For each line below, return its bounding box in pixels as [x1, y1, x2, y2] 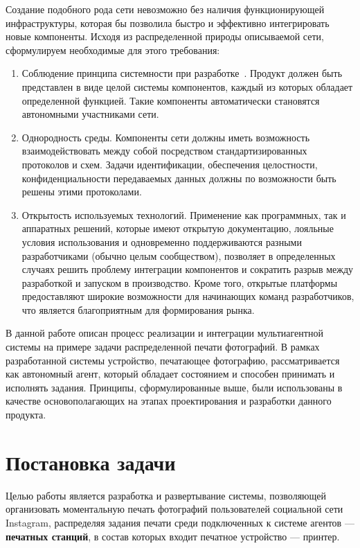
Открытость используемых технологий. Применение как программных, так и [21, 207, 346, 222]
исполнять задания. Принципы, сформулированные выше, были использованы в [6, 380, 343, 394]
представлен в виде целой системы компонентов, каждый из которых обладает [21, 79, 353, 94]
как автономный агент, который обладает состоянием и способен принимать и [6, 366, 335, 381]
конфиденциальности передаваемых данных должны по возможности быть [21, 170, 336, 185]
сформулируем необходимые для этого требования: [6, 42, 220, 57]
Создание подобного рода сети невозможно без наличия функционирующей [6, 2, 325, 16]
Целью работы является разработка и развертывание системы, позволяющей [6, 488, 327, 502]
